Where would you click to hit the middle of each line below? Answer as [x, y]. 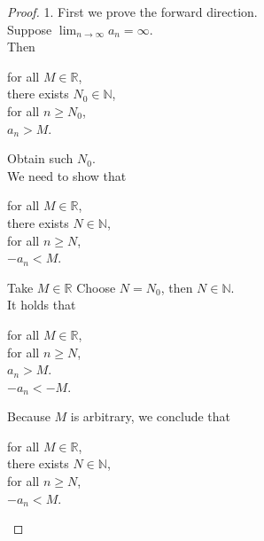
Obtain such [40, 158]
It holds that [42, 305]
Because [29, 416]
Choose [96, 287]
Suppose [30, 29]
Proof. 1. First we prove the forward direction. [132, 12]
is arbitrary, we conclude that [151, 416]
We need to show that [67, 175]
